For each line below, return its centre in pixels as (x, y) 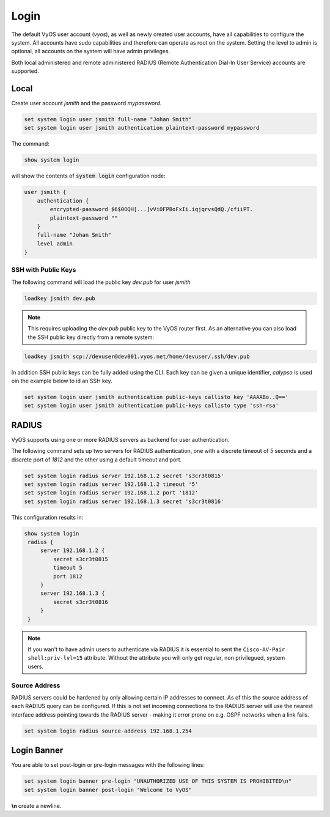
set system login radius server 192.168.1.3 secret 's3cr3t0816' (124, 501)
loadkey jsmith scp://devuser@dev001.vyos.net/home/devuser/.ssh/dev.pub (137, 356)
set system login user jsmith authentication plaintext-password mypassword (142, 128)
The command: (31, 144)
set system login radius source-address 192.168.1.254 (108, 731)
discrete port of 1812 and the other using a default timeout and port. (97, 460)
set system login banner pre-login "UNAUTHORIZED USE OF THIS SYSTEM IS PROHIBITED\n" (158, 781)
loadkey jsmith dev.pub (60, 298)
